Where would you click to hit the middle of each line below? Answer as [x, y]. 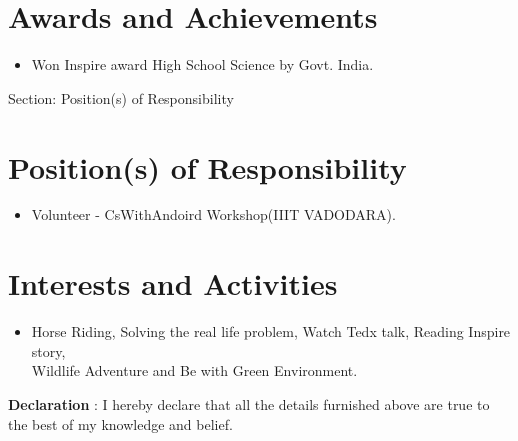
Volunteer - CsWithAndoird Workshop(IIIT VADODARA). [213, 214]
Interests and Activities [173, 283]
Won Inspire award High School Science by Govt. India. [202, 64]
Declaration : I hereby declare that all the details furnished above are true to [249, 403]
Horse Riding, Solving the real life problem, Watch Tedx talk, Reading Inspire [271, 331]
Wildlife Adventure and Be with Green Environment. [194, 370]
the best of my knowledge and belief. [120, 423]
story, [48, 350]
